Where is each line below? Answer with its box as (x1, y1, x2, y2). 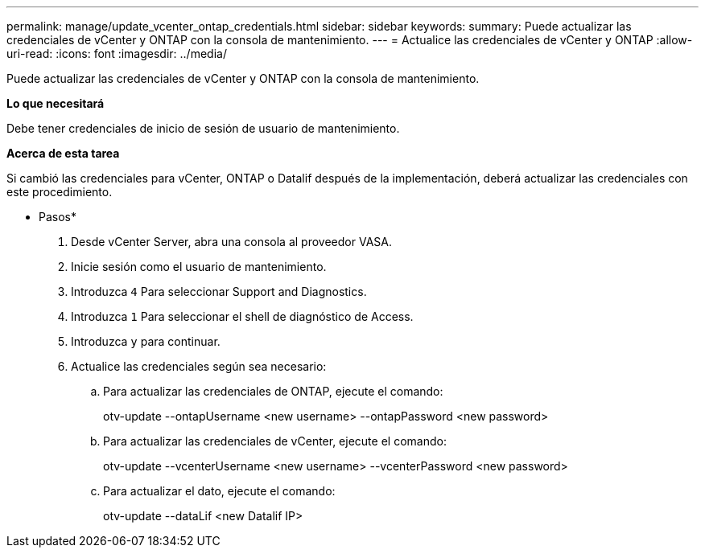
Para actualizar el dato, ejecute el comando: (103, 484, 336, 498)
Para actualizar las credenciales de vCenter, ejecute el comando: (103, 434, 447, 448)
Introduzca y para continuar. (71, 334, 221, 348)
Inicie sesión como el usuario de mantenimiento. (71, 260, 327, 273)
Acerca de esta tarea (6, 146, 120, 160)
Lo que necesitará (6, 96, 105, 110)
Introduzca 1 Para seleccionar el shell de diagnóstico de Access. (71, 310, 414, 323)
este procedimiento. (6, 185, 113, 199)
